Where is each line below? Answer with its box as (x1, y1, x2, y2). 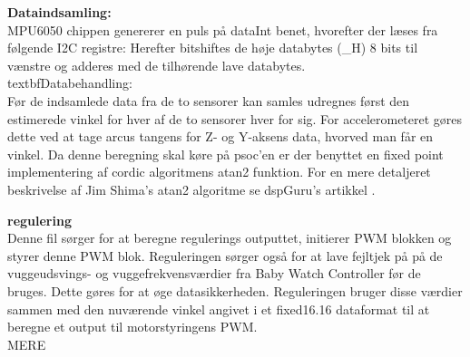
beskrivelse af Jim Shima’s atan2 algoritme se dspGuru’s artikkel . (7, 179, 376, 198)
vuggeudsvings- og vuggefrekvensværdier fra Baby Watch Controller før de (7, 264, 421, 283)
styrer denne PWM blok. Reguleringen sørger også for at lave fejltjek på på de (7, 246, 443, 265)
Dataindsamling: (7, 3, 112, 21)
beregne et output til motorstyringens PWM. (7, 317, 258, 336)
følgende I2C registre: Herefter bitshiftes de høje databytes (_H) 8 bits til (7, 38, 418, 57)
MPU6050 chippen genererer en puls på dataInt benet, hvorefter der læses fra (7, 20, 438, 39)
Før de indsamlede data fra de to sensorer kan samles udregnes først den (7, 91, 410, 110)
